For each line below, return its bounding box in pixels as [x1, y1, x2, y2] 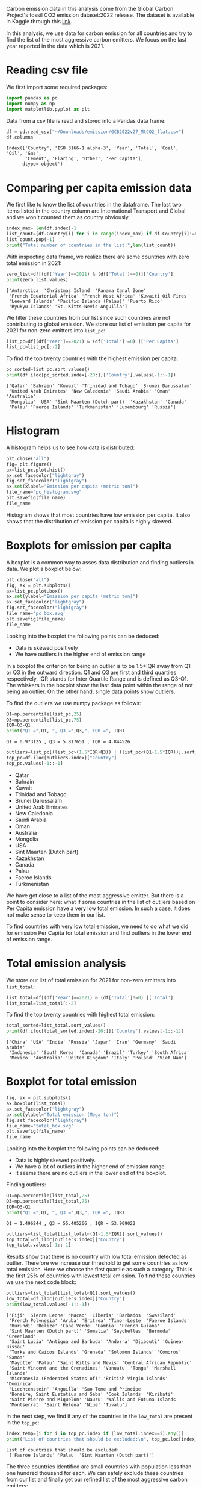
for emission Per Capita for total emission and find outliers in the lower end [6, 929, 191, 936]
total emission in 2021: [6, 259, 62, 267]
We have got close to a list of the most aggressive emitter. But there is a [6, 891, 185, 899]
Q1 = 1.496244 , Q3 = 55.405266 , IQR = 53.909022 [6, 1220, 136, 1226]
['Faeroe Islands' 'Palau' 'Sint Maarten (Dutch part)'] [8, 1452, 155, 1458]
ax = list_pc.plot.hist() [6, 467, 66, 473]
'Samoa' [6, 1355, 26, 1361]
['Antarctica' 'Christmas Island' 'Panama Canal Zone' [6, 287, 147, 294]
